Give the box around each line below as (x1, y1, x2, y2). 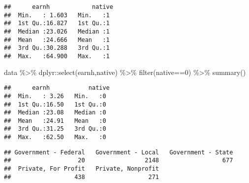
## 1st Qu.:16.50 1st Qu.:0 (4, 101, 106, 108)
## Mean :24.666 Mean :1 (4, 36, 110, 43)
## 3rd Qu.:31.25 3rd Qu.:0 (4, 125, 106, 133)
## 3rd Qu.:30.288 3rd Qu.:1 (4, 44, 110, 52)
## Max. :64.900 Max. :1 (4, 52, 110, 60)
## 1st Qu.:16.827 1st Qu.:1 (4, 20, 110, 27)
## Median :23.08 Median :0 (4, 109, 106, 116)
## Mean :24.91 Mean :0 (4, 117, 106, 124)
